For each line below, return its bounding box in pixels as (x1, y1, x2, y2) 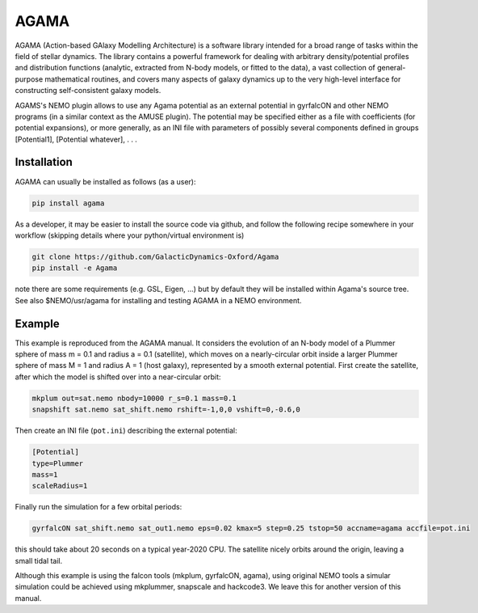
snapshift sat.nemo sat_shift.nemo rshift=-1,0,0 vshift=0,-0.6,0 (31, 405, 300, 414)
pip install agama (31, 198, 105, 208)
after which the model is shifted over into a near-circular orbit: (15, 372, 221, 382)
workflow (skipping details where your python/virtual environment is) (15, 230, 245, 240)
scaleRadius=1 (31, 481, 88, 491)
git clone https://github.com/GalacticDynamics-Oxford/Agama (31, 252, 279, 261)
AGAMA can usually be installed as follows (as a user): (15, 176, 196, 186)
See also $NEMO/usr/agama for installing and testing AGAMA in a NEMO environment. (15, 295, 302, 305)
